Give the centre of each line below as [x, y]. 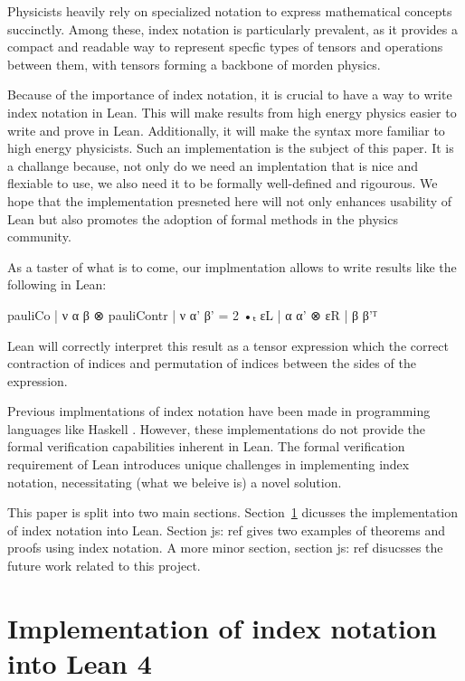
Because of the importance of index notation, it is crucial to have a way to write [230, 95]
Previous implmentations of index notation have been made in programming [219, 411]
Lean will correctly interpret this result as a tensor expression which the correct [228, 345]
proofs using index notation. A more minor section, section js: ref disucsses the [225, 548]
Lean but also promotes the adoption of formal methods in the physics [203, 218]
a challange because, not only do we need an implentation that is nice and [213, 165]
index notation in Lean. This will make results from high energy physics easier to [232, 112]
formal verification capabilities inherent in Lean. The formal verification [206, 446]
